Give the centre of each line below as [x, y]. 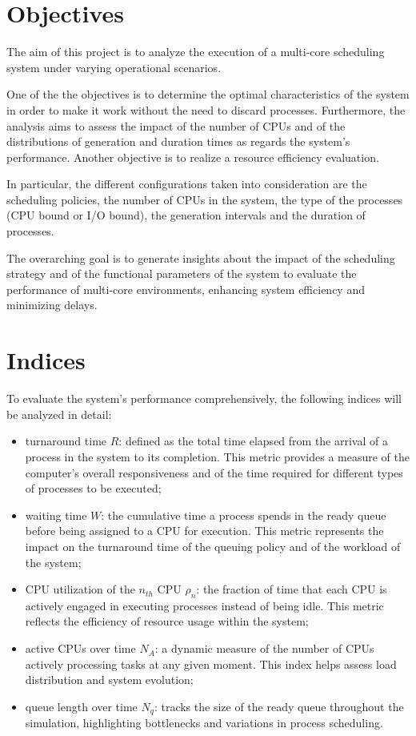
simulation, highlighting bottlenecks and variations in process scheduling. [204, 723]
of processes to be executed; [93, 488]
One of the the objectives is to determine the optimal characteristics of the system [208, 94]
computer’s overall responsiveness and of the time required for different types [214, 472]
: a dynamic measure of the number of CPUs [264, 648]
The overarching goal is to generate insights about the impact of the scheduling [201, 257]
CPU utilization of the [80, 589]
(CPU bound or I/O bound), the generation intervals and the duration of [186, 215]
